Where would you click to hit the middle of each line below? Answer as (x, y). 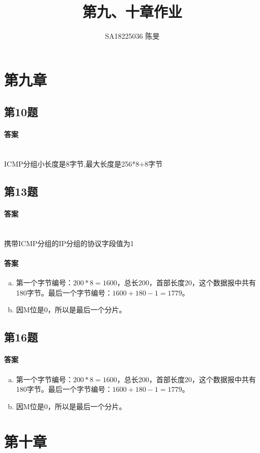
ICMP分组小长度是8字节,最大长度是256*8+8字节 (83, 164)
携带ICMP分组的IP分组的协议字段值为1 (69, 243)
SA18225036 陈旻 (132, 36)
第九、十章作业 (132, 11)
